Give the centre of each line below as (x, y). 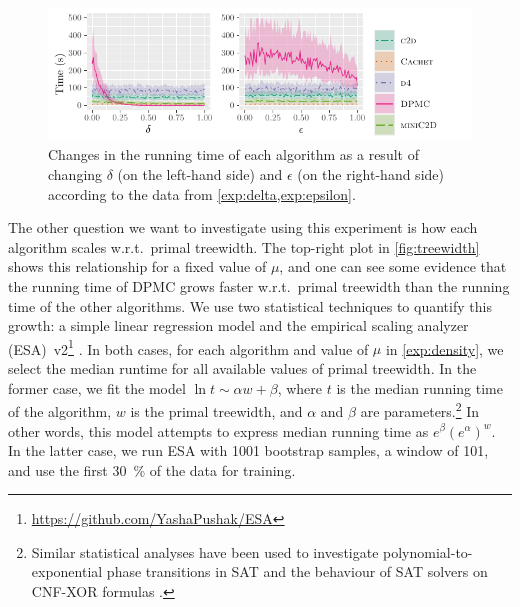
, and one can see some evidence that (393, 266)
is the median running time (419, 387)
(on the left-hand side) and (200, 174)
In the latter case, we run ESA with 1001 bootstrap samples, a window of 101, (248, 450)
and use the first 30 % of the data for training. (152, 469)
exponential (67, 571)
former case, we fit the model (97, 387)
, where (300, 387)
